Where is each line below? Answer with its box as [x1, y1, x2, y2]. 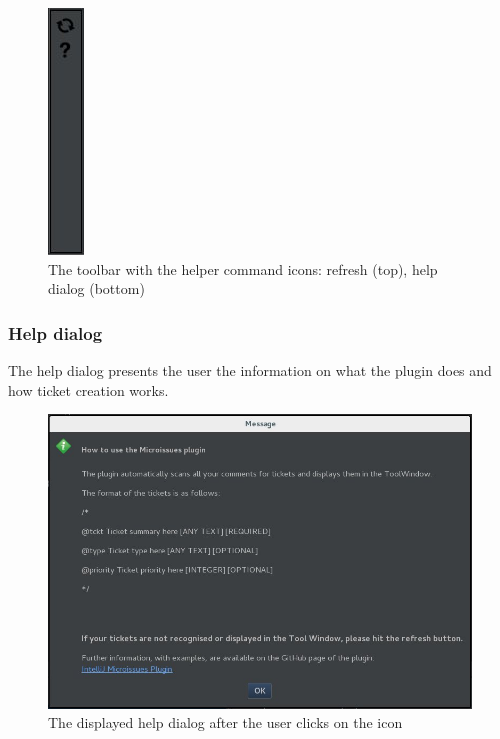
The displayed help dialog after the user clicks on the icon [48, 712, 403, 733]
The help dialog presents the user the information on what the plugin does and [8, 360, 492, 380]
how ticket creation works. [8, 379, 169, 400]
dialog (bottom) [48, 278, 145, 299]
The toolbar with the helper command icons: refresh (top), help [48, 258, 438, 279]
